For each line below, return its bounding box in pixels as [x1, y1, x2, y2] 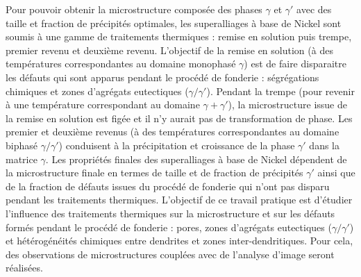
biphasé [6, 137, 37, 152]
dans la [309, 137, 339, 152]
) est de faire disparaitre [244, 56, 347, 71]
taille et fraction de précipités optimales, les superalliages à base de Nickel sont [6, 15, 342, 30]
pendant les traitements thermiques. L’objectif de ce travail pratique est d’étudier [6, 192, 353, 207]
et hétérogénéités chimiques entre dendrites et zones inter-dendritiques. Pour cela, [6, 233, 353, 248]
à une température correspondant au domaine [6, 97, 200, 112]
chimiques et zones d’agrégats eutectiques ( [6, 83, 189, 98]
